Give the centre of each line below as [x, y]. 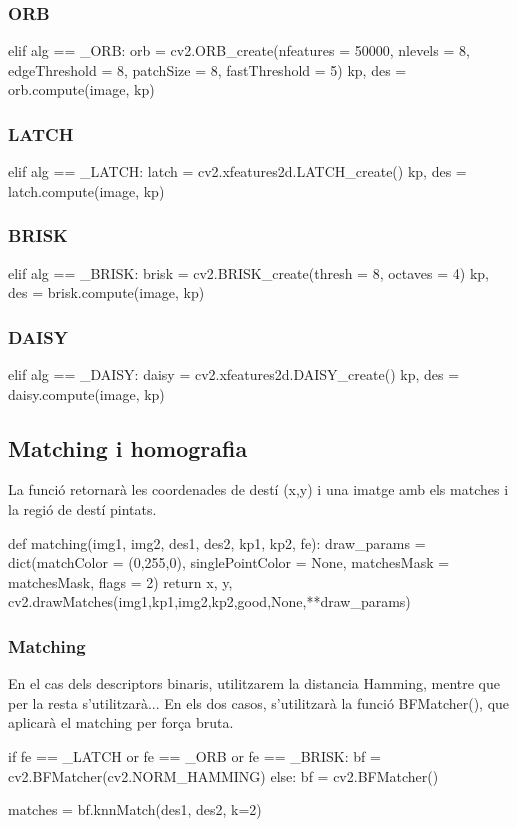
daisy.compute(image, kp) [86, 393]
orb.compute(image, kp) [81, 89]
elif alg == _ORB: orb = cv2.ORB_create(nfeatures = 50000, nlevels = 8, [239, 50]
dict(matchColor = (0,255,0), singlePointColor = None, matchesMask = [229, 562]
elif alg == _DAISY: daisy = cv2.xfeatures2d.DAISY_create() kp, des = [234, 374]
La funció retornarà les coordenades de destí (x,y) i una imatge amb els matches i [258, 489]
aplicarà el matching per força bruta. [121, 722]
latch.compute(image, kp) [86, 190]
